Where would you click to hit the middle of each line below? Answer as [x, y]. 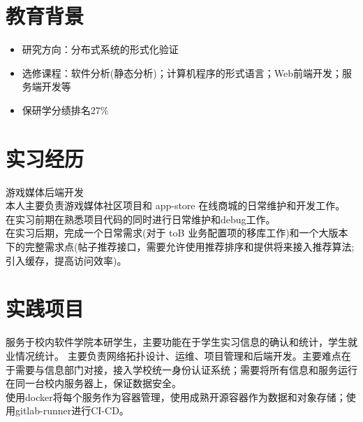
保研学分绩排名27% [65, 110]
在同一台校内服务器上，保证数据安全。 [94, 383]
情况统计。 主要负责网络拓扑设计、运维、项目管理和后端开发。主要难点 [178, 355]
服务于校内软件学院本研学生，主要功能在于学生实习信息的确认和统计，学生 [177, 342]
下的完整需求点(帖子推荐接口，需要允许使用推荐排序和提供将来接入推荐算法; [180, 246]
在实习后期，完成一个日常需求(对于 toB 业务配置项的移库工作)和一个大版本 [177, 233]
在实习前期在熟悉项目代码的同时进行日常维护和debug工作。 [141, 219]
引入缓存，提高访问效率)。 [66, 260]
